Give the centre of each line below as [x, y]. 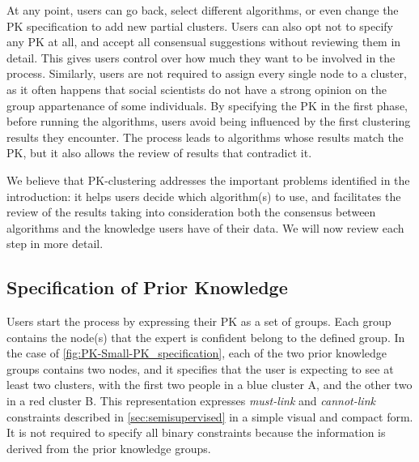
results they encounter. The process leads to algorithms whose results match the [205, 137]
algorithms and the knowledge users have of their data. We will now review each [205, 227]
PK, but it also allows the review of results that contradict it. [159, 153]
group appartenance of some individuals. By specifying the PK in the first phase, [207, 105]
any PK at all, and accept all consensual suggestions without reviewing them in [204, 42]
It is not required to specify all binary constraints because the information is [196, 432]
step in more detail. [55, 244]
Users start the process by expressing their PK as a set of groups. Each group [199, 321]
